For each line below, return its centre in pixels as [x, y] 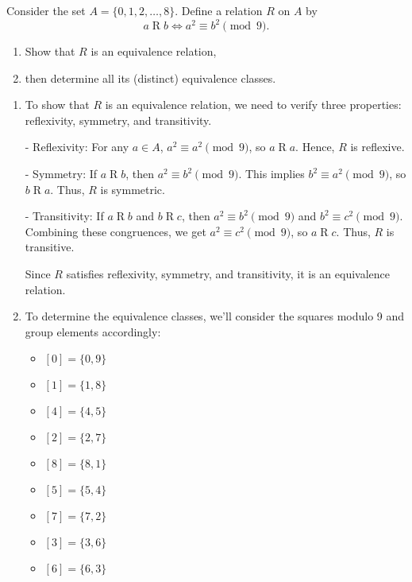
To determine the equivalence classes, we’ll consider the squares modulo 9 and [215, 316]
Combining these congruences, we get [116, 231]
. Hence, [315, 147]
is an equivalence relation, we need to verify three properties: [253, 105]
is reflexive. [377, 147]
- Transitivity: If [64, 216]
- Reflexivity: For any [77, 147]
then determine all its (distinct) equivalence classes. [150, 78]
